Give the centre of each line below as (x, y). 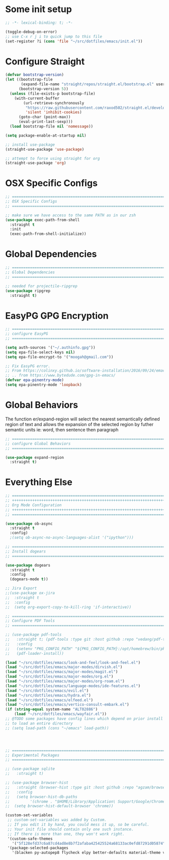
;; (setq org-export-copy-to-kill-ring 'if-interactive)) (68, 607)
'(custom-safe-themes (30, 839)
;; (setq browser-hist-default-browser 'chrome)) (59, 806)
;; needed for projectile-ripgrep (41, 286)
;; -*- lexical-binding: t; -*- (39, 23)
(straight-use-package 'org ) (36, 163)
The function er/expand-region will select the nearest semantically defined (82, 419)
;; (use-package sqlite (30, 769)
